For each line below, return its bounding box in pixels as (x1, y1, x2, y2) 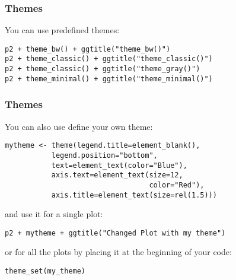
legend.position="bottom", (51, 151, 158, 160)
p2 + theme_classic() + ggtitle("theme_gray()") (5, 65, 200, 74)
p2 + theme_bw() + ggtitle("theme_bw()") (5, 44, 171, 53)
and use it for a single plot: (5, 208, 103, 220)
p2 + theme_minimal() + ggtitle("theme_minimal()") (5, 74, 213, 83)
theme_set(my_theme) (5, 267, 86, 276)
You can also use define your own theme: (5, 120, 153, 132)
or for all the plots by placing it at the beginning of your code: (5, 246, 232, 258)
